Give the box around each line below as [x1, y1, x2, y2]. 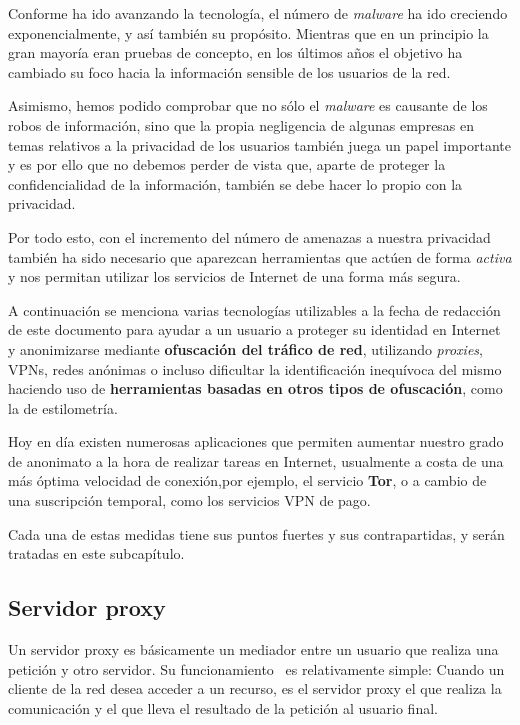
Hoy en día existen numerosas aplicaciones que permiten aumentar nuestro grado [8, 431, 504, 452]
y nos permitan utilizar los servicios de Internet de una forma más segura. [8, 266, 461, 287]
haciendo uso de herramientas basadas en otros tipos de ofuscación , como [8, 378, 503, 399]
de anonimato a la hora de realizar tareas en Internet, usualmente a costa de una [8, 450, 504, 471]
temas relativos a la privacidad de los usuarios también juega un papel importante [8, 134, 511, 155]
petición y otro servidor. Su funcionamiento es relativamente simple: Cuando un [8, 658, 505, 679]
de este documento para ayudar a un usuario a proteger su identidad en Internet [8, 319, 501, 340]
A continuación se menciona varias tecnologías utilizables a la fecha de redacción [8, 299, 501, 320]
